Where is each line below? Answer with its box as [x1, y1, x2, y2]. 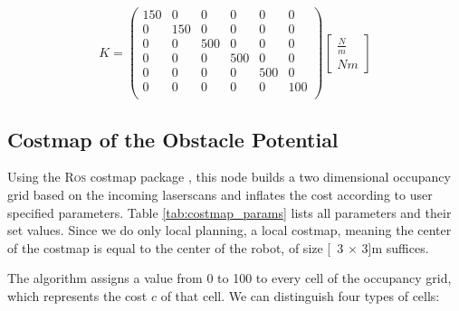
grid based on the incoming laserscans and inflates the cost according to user [7, 185, 433, 204]
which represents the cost [7, 287, 148, 306]
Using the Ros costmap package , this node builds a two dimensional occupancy [7, 167, 451, 186]
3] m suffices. [361, 238, 429, 257]
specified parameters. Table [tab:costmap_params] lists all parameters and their [7, 203, 452, 221]
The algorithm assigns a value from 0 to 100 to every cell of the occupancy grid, [7, 269, 452, 287]
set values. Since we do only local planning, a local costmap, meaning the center [7, 221, 452, 240]
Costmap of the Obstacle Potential [7, 125, 339, 153]
